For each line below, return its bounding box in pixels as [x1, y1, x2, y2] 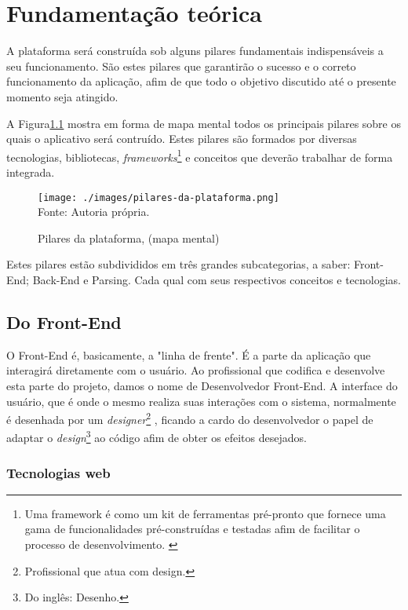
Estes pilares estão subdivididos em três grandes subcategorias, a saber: [6, 256, 351, 272]
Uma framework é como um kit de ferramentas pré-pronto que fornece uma [24, 505, 386, 521]
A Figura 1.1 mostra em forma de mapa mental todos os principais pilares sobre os [6, 115, 402, 131]
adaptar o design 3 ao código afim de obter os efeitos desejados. [6, 427, 307, 446]
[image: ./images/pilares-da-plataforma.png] [38, 192, 279, 203]
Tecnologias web [6, 462, 111, 482]
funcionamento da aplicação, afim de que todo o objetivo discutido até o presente [6, 73, 396, 89]
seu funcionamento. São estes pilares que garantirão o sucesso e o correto [6, 57, 356, 74]
